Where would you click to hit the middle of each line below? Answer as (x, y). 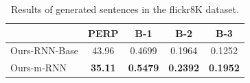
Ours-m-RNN (38, 68)
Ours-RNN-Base (44, 50)
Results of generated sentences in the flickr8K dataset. (125, 9)
